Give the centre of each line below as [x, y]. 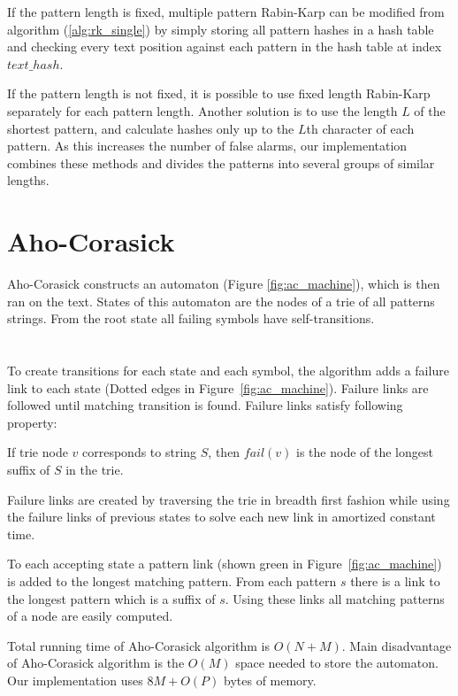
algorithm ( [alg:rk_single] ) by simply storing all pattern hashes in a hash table [221, 29]
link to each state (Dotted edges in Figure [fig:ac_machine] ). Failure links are [218, 387]
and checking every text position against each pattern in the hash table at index [225, 46]
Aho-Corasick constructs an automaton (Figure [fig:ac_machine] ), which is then [224, 284]
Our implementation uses [75, 680]
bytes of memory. [270, 680]
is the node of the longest [365, 452]
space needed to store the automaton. [337, 663]
